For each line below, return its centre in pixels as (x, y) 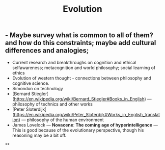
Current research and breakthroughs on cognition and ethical (74, 62)
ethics (18, 73)
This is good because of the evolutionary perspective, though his (78, 130)
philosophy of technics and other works (52, 104)
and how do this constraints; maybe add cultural (81, 43)
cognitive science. (31, 83)
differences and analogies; (47, 51)
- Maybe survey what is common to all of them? (79, 35)
